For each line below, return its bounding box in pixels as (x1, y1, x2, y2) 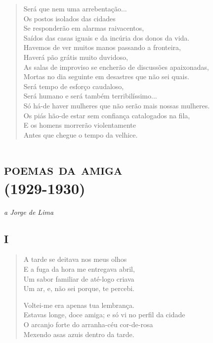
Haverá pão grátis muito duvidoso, (23, 51, 128, 62)
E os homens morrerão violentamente (23, 120, 136, 130)
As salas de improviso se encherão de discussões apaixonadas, (23, 61, 209, 72)
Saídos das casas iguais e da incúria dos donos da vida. (23, 32, 190, 43)
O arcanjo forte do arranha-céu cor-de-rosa (23, 319, 153, 329)
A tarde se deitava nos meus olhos (23, 254, 127, 264)
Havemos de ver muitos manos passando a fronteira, (23, 42, 181, 52)
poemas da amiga (4, 158, 123, 179)
